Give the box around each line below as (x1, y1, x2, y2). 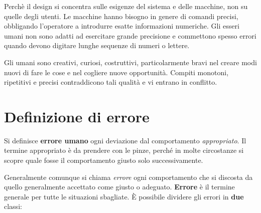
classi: (4, 201, 22, 211)
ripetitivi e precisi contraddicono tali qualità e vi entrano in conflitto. (4, 77, 217, 87)
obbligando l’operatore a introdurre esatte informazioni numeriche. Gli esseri (4, 21, 239, 31)
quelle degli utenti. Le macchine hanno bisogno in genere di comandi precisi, (4, 11, 238, 21)
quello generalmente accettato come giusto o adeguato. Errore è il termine (4, 181, 235, 192)
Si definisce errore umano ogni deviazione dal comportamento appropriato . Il (4, 135, 246, 145)
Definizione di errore (4, 106, 150, 126)
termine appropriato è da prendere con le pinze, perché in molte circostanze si (4, 145, 244, 155)
